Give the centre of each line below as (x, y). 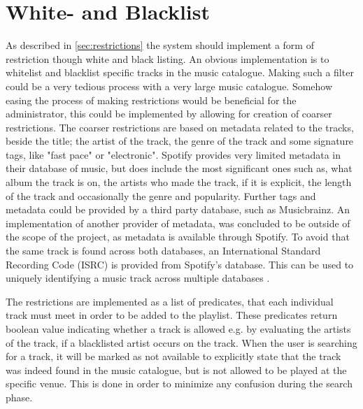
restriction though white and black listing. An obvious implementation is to (168, 58)
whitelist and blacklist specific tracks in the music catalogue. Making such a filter (180, 72)
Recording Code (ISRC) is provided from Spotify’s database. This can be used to (180, 264)
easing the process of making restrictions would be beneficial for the (151, 100)
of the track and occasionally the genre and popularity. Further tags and (161, 195)
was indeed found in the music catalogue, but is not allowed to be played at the (176, 369)
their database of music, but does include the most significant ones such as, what (179, 168)
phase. (19, 397)
